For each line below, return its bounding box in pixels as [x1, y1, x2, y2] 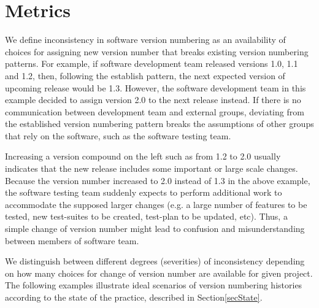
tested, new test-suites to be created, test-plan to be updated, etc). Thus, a [5, 210, 288, 223]
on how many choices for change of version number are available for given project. [5, 266, 313, 279]
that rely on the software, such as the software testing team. [5, 129, 231, 142]
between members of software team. [5, 234, 139, 247]
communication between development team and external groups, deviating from [5, 105, 304, 118]
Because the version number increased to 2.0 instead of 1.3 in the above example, [5, 174, 310, 187]
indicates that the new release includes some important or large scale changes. [5, 162, 298, 175]
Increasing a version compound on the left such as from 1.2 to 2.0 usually [5, 150, 281, 163]
